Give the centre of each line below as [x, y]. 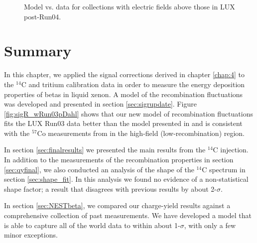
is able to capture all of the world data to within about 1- [92, 225]
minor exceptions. [31, 235]
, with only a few [210, 225]
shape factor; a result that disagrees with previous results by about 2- [110, 188]
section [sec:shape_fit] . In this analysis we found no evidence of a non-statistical [126, 179]
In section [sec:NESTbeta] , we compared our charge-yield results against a [117, 205]
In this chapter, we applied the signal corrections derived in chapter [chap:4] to [125, 74]
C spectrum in [224, 169]
